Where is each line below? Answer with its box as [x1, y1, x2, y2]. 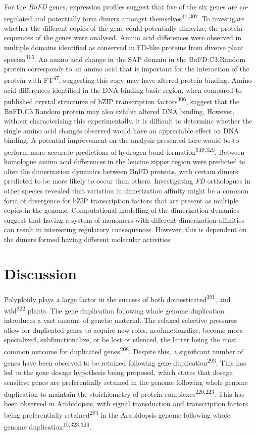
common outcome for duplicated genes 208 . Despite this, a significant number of [4, 344, 243, 356]
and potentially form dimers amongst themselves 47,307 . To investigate [34, 11, 245, 23]
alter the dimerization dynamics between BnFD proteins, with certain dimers [4, 166, 238, 176]
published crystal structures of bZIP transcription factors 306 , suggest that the [4, 95, 240, 106]
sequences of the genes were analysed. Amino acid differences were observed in [4, 32, 242, 43]
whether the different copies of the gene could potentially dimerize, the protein [4, 22, 243, 33]
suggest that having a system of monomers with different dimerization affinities [4, 214, 245, 225]
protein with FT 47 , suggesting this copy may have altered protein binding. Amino [4, 73, 252, 85]
